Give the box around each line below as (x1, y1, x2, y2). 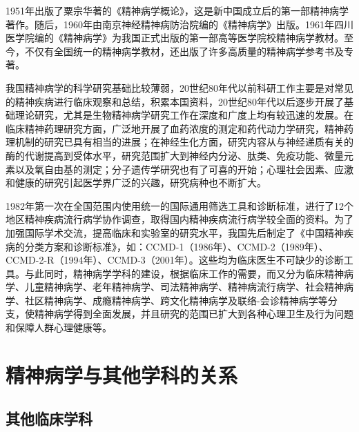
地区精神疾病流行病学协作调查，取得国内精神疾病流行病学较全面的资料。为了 (6, 212, 353, 226)
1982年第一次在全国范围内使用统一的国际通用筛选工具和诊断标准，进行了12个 (6, 198, 353, 213)
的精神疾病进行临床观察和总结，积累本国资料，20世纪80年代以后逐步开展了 (6, 94, 344, 108)
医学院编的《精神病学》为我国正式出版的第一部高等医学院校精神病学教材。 (6, 30, 344, 45)
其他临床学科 (6, 408, 93, 429)
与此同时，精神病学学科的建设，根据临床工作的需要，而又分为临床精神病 (24, 266, 353, 280)
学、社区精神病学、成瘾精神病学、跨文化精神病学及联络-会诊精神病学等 (6, 293, 328, 307)
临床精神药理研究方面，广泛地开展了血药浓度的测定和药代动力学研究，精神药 (6, 121, 353, 135)
